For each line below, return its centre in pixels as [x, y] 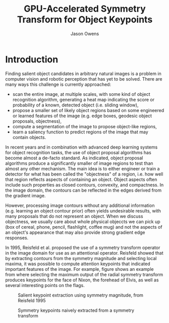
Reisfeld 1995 [32, 300]
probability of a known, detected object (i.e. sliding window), [75, 105]
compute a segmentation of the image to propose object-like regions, [85, 126]
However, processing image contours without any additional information [80, 205]
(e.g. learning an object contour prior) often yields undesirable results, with [83, 210]
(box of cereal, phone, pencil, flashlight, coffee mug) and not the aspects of [84, 227]
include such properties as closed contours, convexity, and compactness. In [84, 185]
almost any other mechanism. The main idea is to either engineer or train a [82, 168]
